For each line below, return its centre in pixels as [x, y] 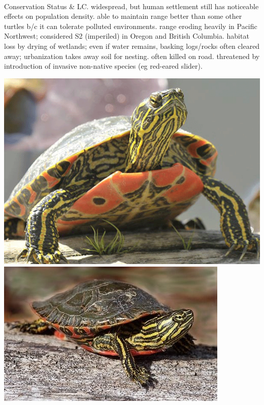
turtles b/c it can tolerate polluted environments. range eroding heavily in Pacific [131, 26]
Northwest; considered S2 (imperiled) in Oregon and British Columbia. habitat [127, 36]
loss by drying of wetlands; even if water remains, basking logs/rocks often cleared [132, 46]
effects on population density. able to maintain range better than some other [123, 16]
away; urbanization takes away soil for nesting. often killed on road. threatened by [132, 56]
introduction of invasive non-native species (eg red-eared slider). [103, 66]
